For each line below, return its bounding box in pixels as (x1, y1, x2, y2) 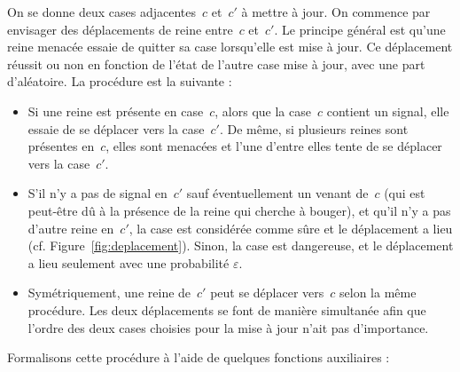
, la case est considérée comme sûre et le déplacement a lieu (129, 218, 453, 237)
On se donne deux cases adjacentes (7, 3, 196, 20)
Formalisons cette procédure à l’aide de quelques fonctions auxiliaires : (7, 348, 390, 367)
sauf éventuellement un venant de (186, 184, 369, 202)
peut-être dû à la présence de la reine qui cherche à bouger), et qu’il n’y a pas (27, 201, 451, 219)
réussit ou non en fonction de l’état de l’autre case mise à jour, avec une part (7, 54, 425, 73)
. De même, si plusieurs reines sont (219, 119, 409, 138)
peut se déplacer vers (210, 283, 324, 302)
